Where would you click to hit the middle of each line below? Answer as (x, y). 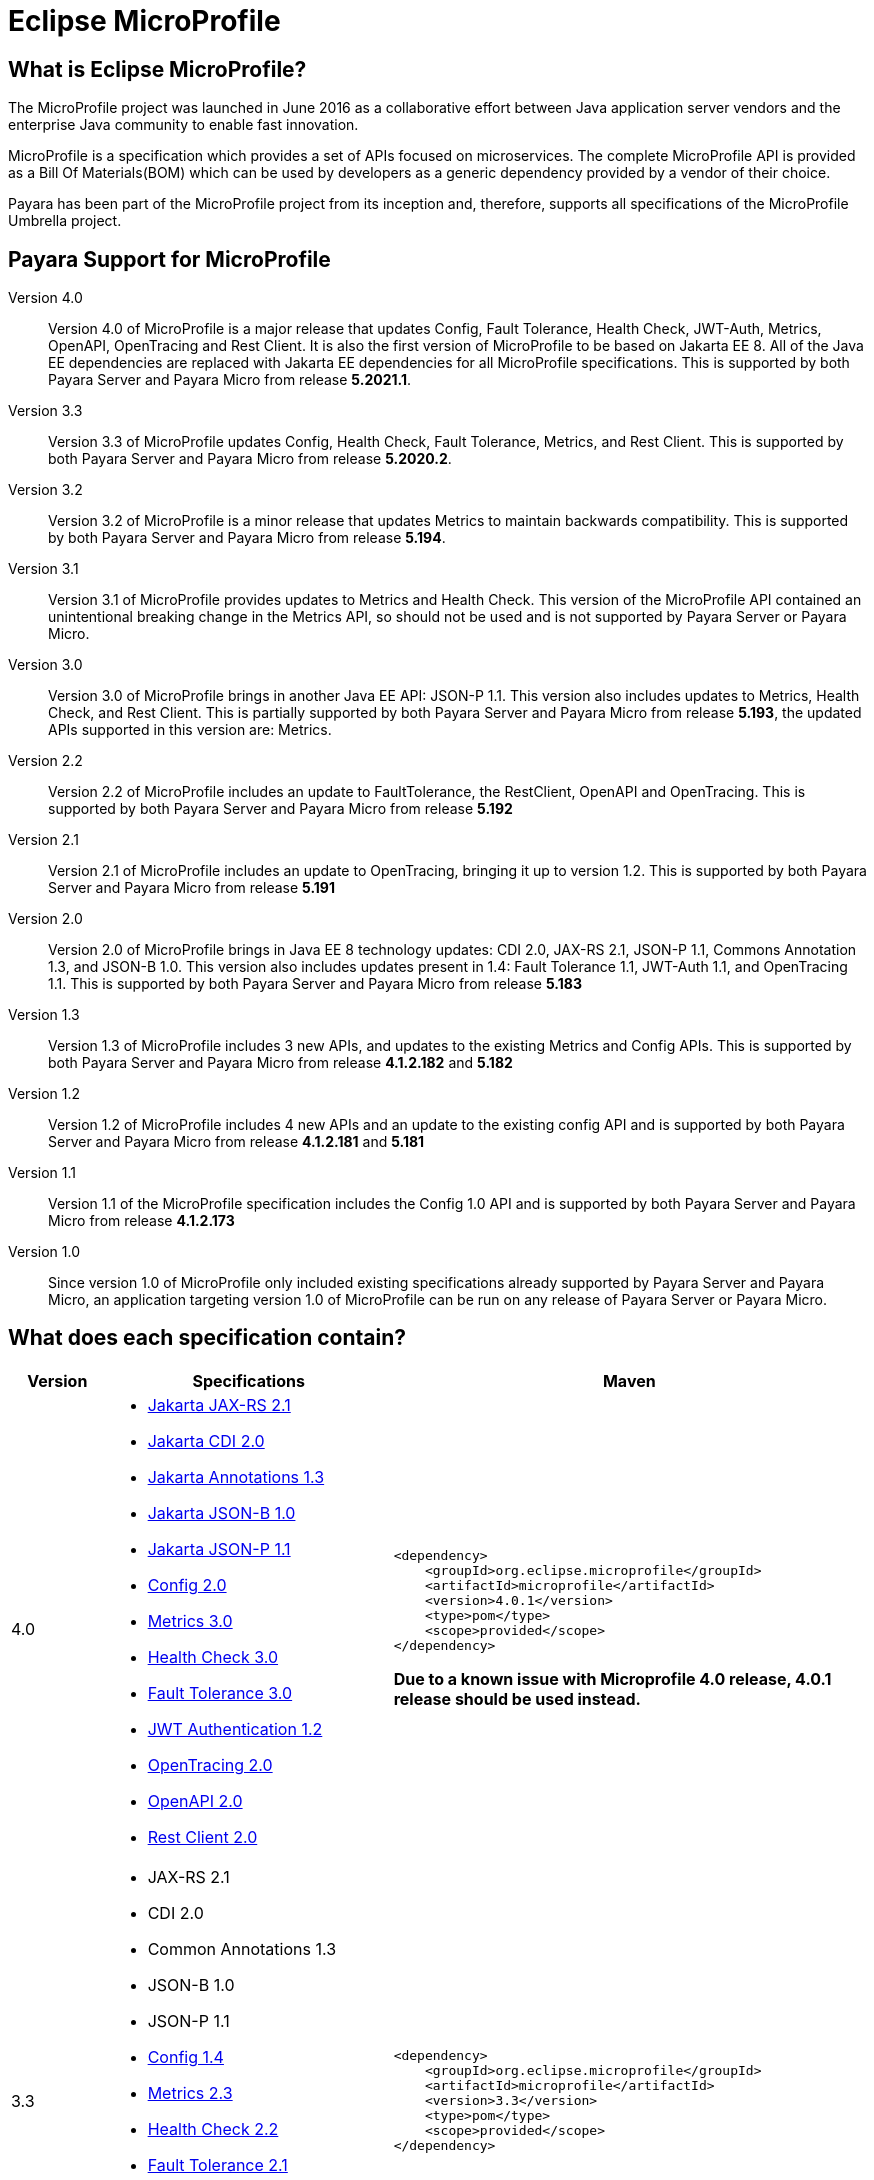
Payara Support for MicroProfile (169, 259)
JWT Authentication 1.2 (235, 1728)
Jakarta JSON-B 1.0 (221, 1512)
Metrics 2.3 (190, 2092)
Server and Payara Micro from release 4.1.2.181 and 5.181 (236, 1142)
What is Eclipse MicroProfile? (157, 69)
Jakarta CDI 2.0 (206, 1440)
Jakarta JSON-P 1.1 (219, 1548)
